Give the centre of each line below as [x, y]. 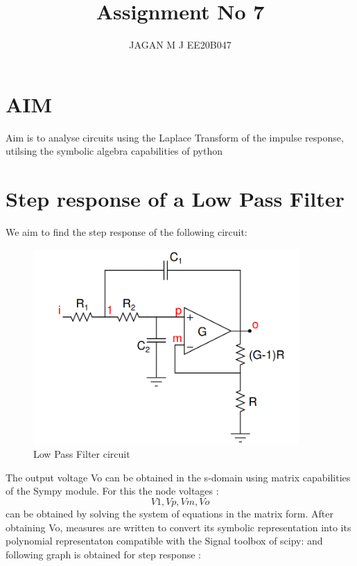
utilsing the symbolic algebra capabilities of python [114, 151]
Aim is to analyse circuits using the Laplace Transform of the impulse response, [175, 137]
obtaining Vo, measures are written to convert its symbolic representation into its [178, 527]
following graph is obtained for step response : [104, 554]
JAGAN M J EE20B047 [180, 45]
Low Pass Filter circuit [82, 454]
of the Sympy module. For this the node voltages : [112, 491]
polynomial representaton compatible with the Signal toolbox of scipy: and [164, 541]
